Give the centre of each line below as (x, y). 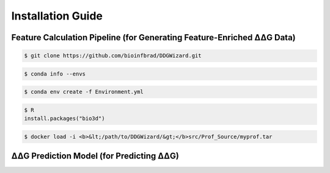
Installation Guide (57, 16)
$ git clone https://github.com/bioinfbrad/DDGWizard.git (113, 56)
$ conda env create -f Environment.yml (84, 92)
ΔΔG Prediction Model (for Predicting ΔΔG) (95, 156)
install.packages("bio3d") (64, 118)
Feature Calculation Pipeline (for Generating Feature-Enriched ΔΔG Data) (153, 37)
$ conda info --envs (55, 74)
